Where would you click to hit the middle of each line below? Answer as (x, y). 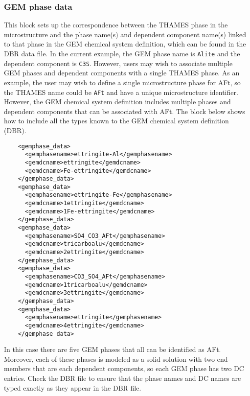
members (17, 368)
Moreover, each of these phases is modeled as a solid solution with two (110, 359)
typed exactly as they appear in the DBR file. (73, 387)
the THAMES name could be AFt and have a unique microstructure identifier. (121, 92)
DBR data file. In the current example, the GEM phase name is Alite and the (122, 53)
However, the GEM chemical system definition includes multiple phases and (117, 102)
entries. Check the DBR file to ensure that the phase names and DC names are (123, 378)
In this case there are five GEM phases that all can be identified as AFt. (113, 349)
